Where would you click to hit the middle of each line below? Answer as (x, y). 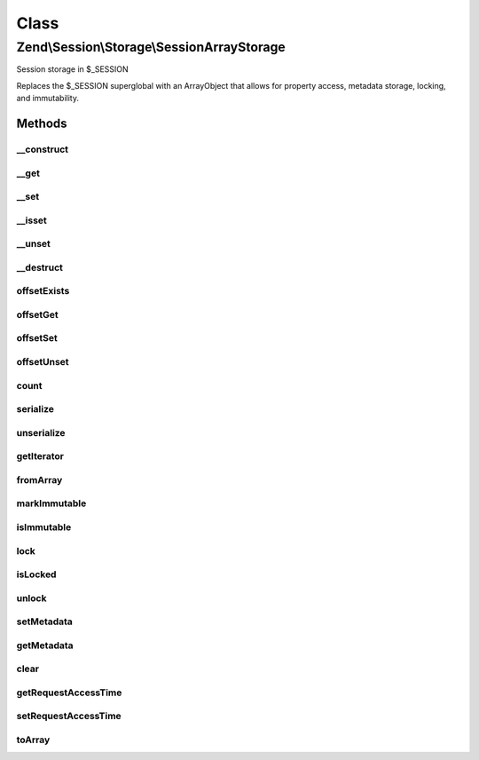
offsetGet (37, 314)
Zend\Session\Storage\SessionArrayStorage (151, 47)
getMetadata (45, 645)
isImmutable (44, 526)
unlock (31, 598)
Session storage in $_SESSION (72, 69)
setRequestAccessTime (69, 716)
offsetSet (37, 338)
